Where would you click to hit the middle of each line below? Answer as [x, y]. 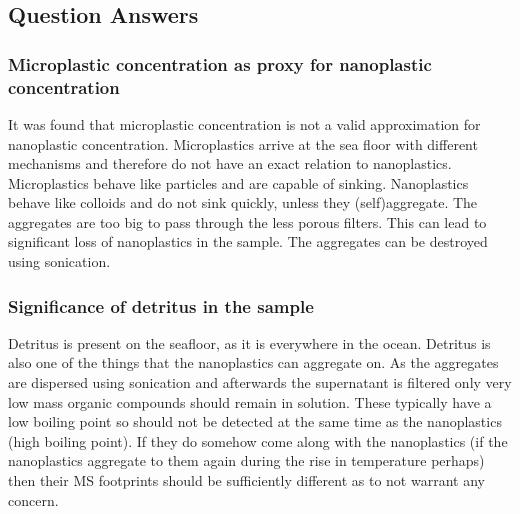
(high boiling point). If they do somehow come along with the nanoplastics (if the [258, 440]
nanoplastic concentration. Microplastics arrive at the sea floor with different [243, 143]
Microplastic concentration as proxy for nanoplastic [220, 63]
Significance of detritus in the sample [161, 305]
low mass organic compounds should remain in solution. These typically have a [250, 401]
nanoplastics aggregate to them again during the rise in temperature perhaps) [246, 460]
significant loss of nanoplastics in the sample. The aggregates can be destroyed [248, 241]
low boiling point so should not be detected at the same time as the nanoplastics [255, 421]
